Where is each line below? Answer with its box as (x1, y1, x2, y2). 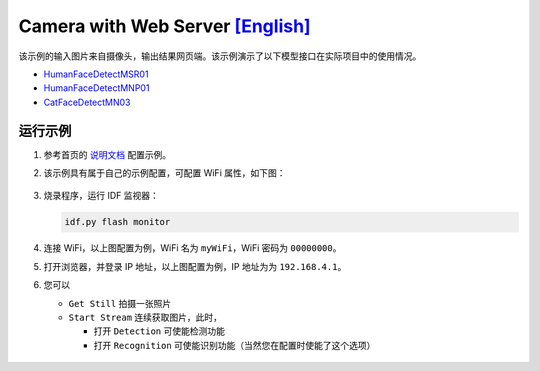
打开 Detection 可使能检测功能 (93, 325, 225, 337)
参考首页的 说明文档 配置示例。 (43, 148, 172, 160)
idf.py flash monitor (64, 216, 171, 228)
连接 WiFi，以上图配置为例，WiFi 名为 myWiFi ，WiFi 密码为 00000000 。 (43, 242, 342, 254)
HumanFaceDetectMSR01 (43, 68, 149, 80)
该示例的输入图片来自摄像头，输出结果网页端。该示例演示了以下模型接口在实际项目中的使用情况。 (18, 50, 422, 62)
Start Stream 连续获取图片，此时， (68, 311, 223, 323)
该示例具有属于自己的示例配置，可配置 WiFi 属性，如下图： (43, 167, 286, 179)
